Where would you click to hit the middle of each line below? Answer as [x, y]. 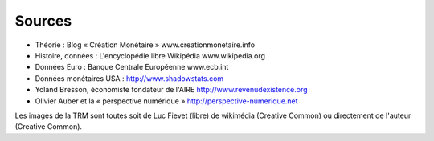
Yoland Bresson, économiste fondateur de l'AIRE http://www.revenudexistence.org [172, 90]
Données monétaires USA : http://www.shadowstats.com [129, 78]
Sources [43, 21]
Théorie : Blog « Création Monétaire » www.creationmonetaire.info [145, 45]
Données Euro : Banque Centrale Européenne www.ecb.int [132, 67]
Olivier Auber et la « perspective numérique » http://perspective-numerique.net [166, 101]
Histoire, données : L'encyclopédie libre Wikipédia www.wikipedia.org [150, 55]
